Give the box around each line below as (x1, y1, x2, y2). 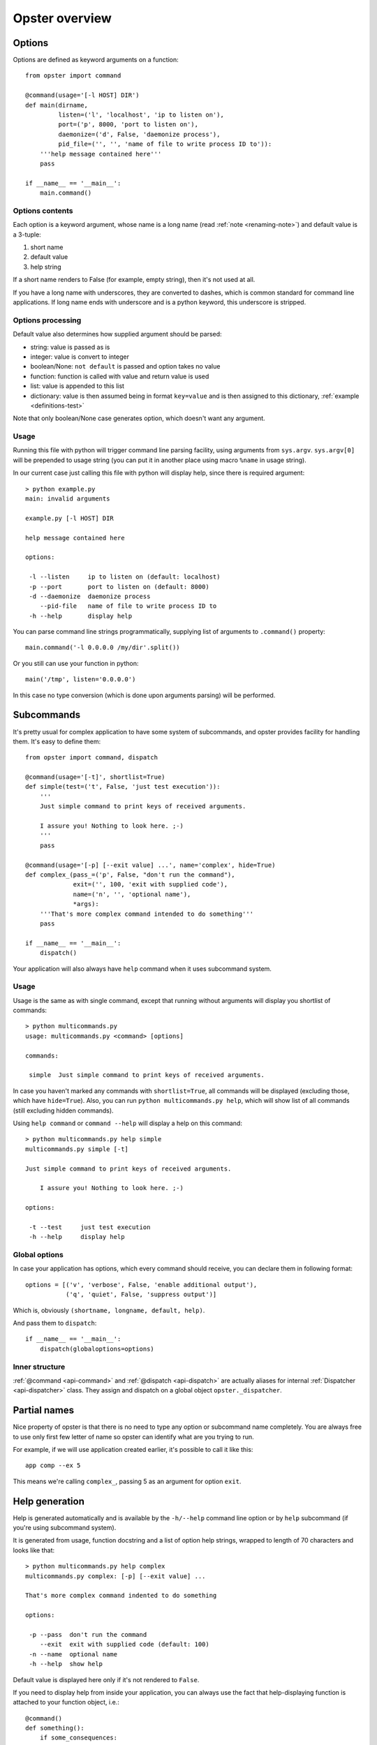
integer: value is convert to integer (30, 352, 129, 361)
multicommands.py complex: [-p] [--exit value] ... (25, 1572, 206, 1580)
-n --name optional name (29, 1650, 118, 1658)
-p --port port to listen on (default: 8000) (29, 583, 209, 591)
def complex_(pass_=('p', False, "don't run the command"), (25, 871, 235, 879)
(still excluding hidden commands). (13, 1106, 114, 1115)
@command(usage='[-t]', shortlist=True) (25, 773, 165, 781)
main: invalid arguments (25, 494, 110, 503)
